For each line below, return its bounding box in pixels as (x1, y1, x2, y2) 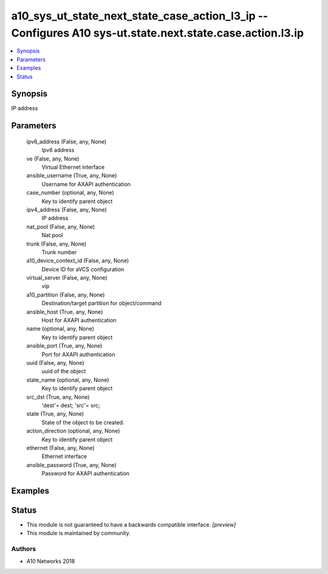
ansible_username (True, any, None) (26, 172, 117, 179)
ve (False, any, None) (26, 155, 80, 162)
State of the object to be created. (41, 418, 125, 426)
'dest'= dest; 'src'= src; (41, 401, 100, 409)
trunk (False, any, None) (26, 240, 87, 247)
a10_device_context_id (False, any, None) (26, 257, 129, 265)
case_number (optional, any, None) (26, 189, 115, 196)
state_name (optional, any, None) (26, 376, 109, 383)
